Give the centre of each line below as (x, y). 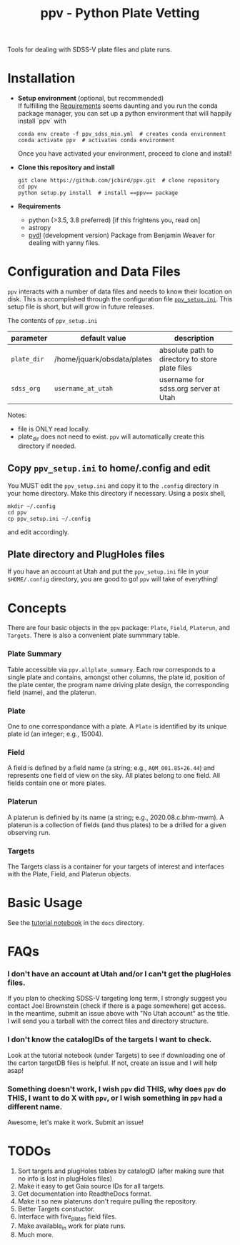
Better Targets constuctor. (56, 1209)
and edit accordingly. (39, 532)
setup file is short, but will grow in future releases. (81, 307)
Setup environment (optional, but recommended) (91, 99)
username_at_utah (84, 389)
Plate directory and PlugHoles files (86, 555)
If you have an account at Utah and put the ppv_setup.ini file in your (108, 571)
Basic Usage (45, 903)
